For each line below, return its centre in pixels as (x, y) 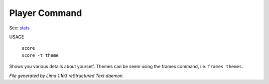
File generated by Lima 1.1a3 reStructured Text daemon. (67, 76)
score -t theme (40, 55)
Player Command (46, 13)
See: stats (19, 28)
